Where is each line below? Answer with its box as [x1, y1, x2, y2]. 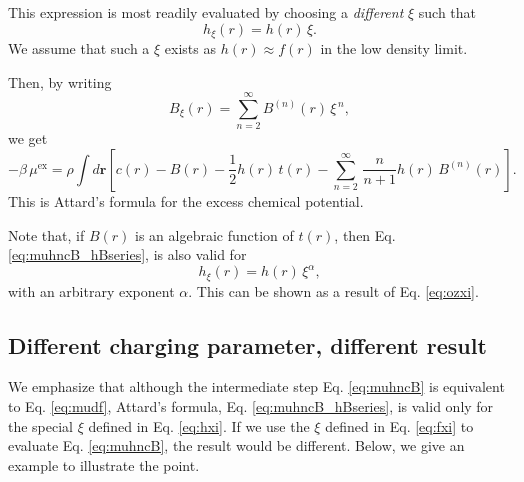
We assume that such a [8, 38, 150, 59]
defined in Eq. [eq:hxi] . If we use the [88, 415, 310, 436]
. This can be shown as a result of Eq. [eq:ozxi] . [188, 280, 479, 301]
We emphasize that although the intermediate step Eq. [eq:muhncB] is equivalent [8, 376, 505, 397]
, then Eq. [334, 224, 396, 245]
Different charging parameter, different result [8, 329, 487, 360]
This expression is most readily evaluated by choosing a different [8, 2, 404, 22]
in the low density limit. [320, 38, 468, 59]
